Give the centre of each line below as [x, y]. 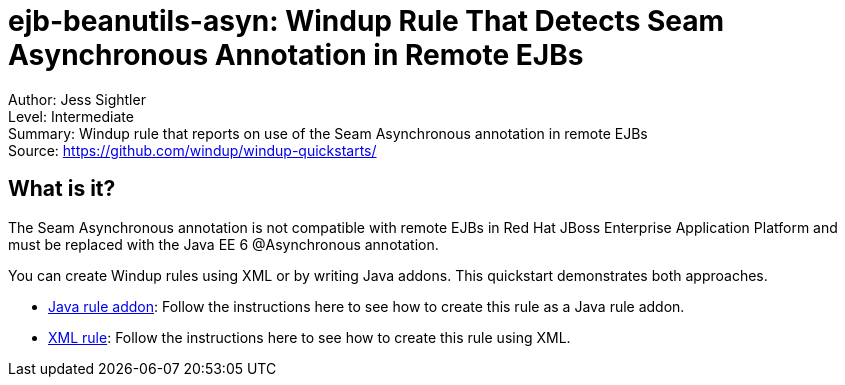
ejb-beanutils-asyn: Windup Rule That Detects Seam [366, 21]
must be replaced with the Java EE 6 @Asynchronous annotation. [223, 244]
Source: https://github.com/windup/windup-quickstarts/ [192, 150]
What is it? [62, 189]
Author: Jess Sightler [77, 99]
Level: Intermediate [71, 116]
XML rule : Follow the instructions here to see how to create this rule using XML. [309, 337]
